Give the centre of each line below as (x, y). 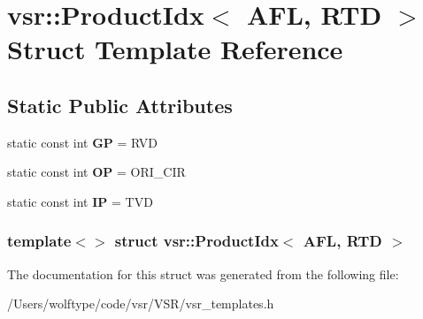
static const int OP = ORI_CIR (96, 172)
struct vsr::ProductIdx (196, 241)
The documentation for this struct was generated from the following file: (203, 273)
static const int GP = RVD (83, 142)
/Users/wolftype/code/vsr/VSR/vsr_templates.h (141, 304)
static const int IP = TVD (80, 201)
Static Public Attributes (120, 105)
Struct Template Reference (175, 49)
